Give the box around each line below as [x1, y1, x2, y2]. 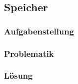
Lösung [4, 69, 33, 82]
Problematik [4, 47, 54, 59]
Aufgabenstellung [4, 25, 74, 37]
